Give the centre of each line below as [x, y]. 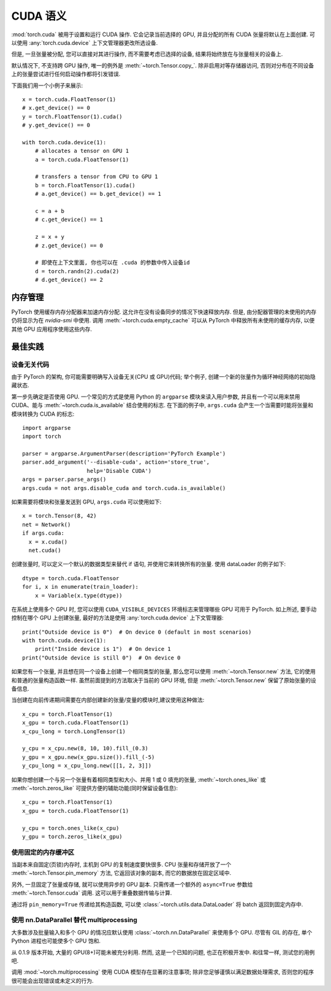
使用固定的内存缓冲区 [43, 852]
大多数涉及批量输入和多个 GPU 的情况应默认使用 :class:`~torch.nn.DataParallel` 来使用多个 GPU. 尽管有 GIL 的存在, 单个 [162, 932]
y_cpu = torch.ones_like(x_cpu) [71, 828]
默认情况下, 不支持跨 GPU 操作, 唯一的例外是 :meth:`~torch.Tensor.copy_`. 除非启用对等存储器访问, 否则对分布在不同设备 [163, 65]
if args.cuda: [43, 533]
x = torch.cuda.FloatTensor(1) [69, 99]
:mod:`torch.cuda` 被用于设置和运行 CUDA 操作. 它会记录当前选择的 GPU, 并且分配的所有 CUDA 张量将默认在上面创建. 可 [163, 34]
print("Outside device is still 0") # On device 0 [101, 658]
